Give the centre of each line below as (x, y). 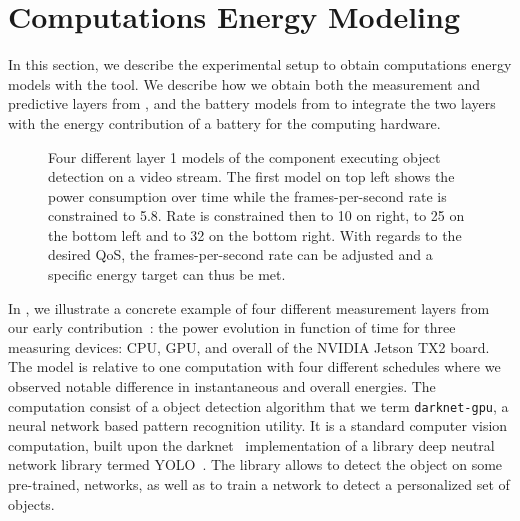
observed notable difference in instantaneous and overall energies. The (222, 386)
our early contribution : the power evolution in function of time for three (232, 327)
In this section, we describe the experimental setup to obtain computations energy (260, 64)
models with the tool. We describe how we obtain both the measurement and (244, 83)
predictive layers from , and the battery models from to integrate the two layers (252, 103)
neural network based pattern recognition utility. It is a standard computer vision (258, 425)
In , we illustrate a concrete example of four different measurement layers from (249, 307)
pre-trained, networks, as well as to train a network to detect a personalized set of (259, 484)
